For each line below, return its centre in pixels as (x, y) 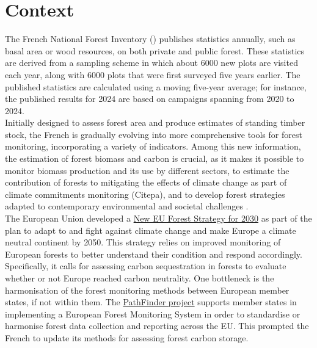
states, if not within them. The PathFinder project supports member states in (151, 302)
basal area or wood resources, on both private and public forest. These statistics (155, 50)
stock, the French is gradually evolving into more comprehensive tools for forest (154, 134)
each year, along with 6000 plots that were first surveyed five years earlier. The (153, 74)
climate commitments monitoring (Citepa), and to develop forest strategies (145, 194)
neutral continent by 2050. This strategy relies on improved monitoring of (143, 242)
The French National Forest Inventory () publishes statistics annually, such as (150, 39)
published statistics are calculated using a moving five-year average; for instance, (156, 86)
